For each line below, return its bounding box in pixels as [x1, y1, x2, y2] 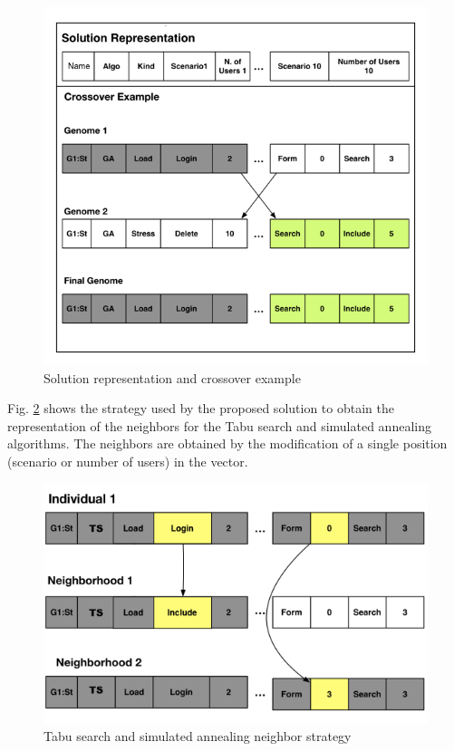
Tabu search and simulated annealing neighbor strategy [43, 726, 352, 745]
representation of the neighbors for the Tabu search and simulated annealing [7, 416, 431, 435]
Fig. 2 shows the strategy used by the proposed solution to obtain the [7, 399, 394, 418]
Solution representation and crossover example [43, 368, 301, 387]
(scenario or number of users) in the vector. [7, 451, 248, 470]
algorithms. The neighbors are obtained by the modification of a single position [7, 434, 448, 453]
